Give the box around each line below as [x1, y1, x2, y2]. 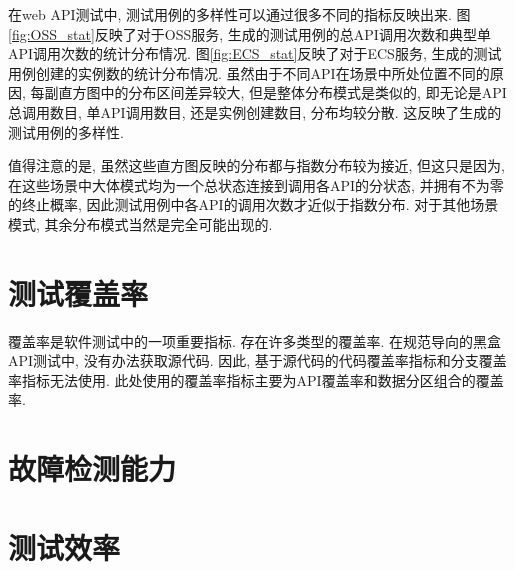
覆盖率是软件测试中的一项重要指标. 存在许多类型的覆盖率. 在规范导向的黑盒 [8, 330, 502, 351]
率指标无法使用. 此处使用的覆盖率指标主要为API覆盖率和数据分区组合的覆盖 [8, 369, 504, 390]
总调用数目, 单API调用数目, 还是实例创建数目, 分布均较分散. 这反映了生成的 [8, 101, 502, 122]
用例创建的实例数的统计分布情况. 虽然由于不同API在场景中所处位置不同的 [8, 62, 490, 83]
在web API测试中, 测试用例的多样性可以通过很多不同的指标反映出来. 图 [8, 4, 471, 24]
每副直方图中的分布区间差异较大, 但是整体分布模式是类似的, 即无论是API [30, 82, 507, 103]
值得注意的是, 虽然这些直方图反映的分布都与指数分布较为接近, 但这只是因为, [8, 155, 505, 176]
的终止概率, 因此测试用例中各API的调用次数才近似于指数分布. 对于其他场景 [8, 194, 499, 215]
